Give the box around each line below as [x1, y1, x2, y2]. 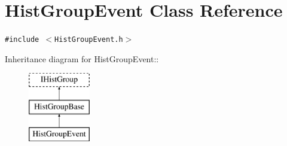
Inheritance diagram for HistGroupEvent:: [5, 52, 159, 65]
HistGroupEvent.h [54, 35, 123, 44]
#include [5, 35, 39, 44]
